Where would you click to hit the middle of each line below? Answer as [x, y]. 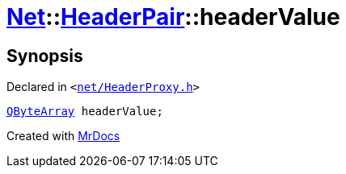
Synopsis [45, 56]
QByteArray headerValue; [85, 112]
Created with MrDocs [63, 136]
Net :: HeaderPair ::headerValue [173, 17]
